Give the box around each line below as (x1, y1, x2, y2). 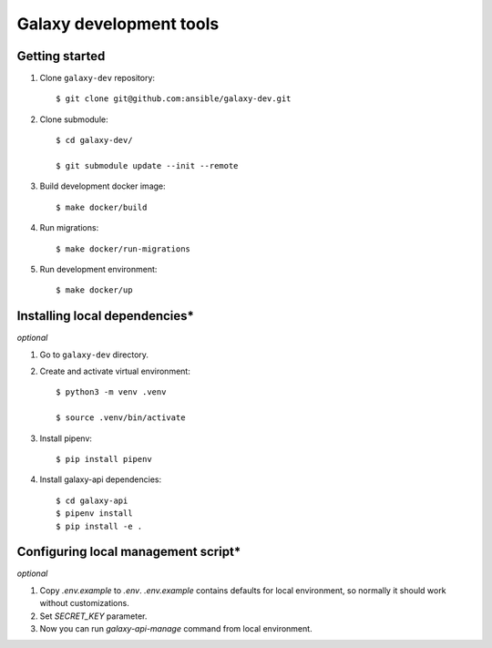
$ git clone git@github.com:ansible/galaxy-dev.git (56, 94, 292, 104)
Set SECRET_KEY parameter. (39, 611, 148, 622)
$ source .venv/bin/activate (56, 413, 186, 423)
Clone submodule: (39, 114, 108, 125)
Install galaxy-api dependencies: (39, 474, 162, 485)
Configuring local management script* (16, 544, 241, 560)
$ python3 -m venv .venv (56, 387, 167, 397)
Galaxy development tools (16, 14, 220, 34)
